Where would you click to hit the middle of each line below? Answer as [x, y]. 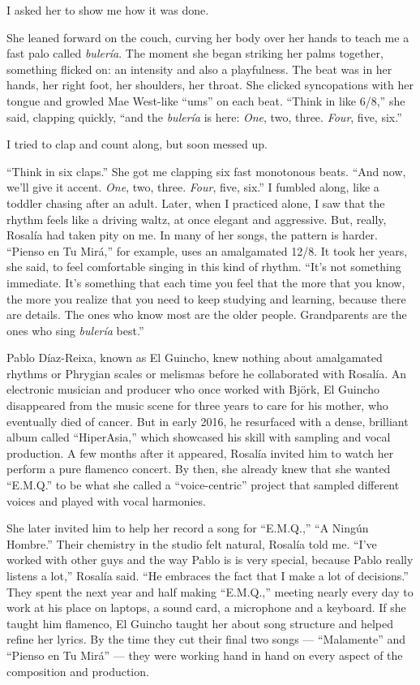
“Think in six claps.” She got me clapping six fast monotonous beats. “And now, [206, 171]
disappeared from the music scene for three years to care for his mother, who [197, 405]
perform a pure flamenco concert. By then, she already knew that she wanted [199, 469]
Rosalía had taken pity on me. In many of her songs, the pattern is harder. [192, 235]
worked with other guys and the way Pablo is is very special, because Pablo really [210, 560]
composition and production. [78, 671]
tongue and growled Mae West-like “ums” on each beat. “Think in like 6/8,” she [206, 100]
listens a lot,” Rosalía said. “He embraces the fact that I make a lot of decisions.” [208, 575]
